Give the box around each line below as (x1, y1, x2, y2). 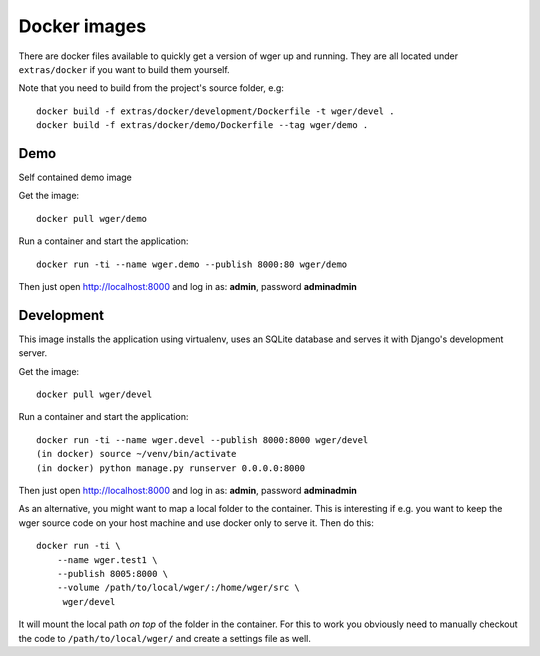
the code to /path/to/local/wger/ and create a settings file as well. (18, 632, 312, 644)
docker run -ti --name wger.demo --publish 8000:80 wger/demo (36, 258, 348, 270)
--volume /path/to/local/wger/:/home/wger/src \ (56, 582, 300, 594)
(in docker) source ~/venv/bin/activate (36, 448, 237, 460)
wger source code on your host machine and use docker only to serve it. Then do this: (18, 516, 375, 529)
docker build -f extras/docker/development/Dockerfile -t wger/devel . (36, 105, 395, 117)
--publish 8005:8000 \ (56, 568, 169, 579)
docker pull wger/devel (36, 389, 153, 400)
